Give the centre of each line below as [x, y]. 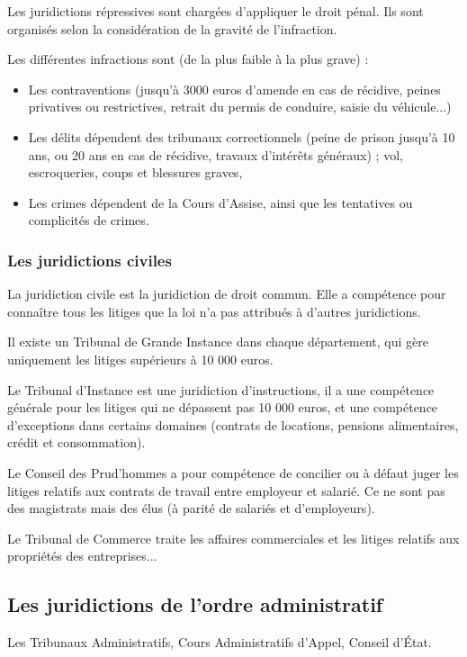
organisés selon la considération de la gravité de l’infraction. [172, 28]
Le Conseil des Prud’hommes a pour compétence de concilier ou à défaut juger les [233, 472]
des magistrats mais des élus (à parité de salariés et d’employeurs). [191, 508]
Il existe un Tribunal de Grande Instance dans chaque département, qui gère [218, 342]
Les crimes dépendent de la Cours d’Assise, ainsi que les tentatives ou [220, 202]
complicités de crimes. [89, 220]
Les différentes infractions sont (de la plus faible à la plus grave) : [188, 59]
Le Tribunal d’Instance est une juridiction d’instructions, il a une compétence [221, 389]
